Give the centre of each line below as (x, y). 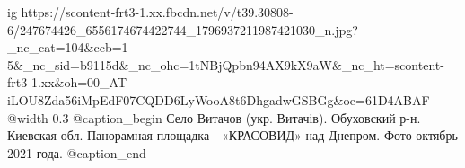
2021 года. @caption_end (77, 152)
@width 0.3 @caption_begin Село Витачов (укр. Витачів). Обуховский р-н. (214, 117)
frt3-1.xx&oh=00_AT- (69, 82)
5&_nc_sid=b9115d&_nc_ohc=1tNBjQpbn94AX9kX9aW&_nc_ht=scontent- (226, 64)
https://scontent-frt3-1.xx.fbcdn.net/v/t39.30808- (157, 12)
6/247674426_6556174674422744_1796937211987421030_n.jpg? (183, 29)
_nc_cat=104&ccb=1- (70, 47)
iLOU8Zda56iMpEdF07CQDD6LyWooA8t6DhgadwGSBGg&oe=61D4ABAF (219, 99)
